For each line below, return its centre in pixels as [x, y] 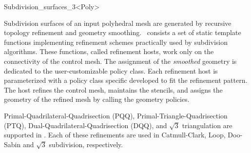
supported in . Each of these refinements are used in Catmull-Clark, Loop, [115, 135]
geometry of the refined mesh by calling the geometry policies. [97, 99]
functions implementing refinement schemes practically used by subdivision [116, 42]
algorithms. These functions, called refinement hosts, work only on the [109, 51]
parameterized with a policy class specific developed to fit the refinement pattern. [126, 80]
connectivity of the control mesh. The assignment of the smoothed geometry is [120, 61]
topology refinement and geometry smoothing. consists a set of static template [123, 32]
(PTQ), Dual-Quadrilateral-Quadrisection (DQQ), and [86, 125]
